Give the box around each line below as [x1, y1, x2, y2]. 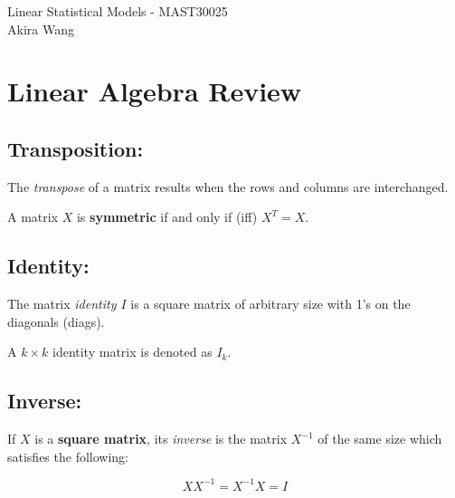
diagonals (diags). [7, 311, 105, 330]
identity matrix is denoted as [52, 342, 213, 361]
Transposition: [7, 134, 144, 162]
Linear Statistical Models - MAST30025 [7, 2, 228, 20]
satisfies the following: [7, 446, 129, 465]
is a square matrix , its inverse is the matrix [34, 429, 288, 448]
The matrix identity [7, 294, 117, 313]
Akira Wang [7, 19, 74, 38]
